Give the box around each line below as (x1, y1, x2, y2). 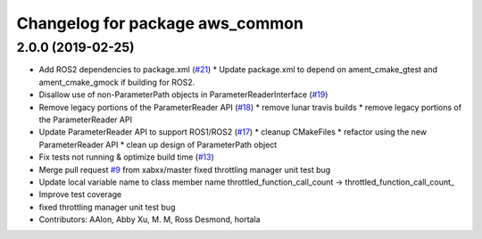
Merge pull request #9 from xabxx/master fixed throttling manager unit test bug (38, 164, 331, 175)
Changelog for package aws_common (16, 13, 303, 33)
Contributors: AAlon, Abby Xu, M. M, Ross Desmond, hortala (38, 214, 261, 225)
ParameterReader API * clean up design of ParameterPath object (38, 139, 278, 150)
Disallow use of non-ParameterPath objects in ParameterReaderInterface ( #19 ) (38, 89, 328, 100)
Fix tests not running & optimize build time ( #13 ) (38, 152, 214, 162)
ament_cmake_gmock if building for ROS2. (38, 77, 195, 87)
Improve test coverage (38, 189, 122, 200)
